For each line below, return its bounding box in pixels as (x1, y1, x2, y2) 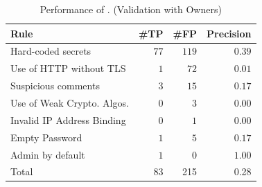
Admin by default (10, 147, 85, 161)
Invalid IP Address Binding (10, 112, 126, 127)
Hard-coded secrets (10, 44, 91, 58)
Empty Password (10, 130, 82, 144)
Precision (207, 26, 252, 40)
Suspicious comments (10, 78, 100, 93)
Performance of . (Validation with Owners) (40, 2, 222, 16)
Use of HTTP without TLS (10, 61, 126, 75)
